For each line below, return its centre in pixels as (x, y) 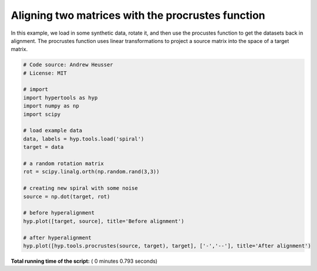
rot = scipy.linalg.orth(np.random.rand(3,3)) (91, 172)
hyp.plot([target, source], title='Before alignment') (104, 221)
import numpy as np (51, 106)
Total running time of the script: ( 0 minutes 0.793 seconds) (84, 261)
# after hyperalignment (58, 237)
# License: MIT (45, 73)
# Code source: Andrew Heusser (68, 65)
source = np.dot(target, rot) (67, 196)
